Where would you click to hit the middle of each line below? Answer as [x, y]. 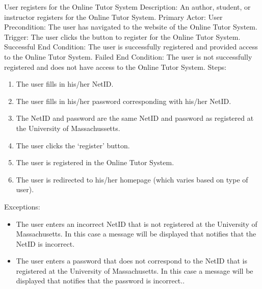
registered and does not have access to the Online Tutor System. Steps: [115, 67]
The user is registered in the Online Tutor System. [95, 162]
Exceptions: [22, 206]
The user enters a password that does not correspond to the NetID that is [132, 261]
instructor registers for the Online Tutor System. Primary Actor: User [113, 17]
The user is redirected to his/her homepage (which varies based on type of [132, 179]
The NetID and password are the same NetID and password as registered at [135, 118]
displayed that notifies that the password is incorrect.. [100, 281]
